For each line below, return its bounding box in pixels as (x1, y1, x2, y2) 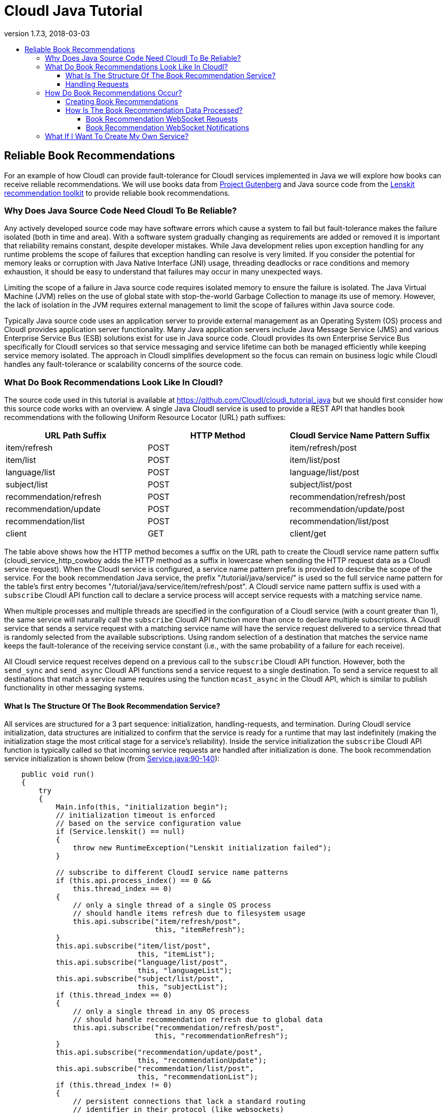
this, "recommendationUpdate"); (137, 1056, 267, 1065)
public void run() (21, 770, 95, 779)
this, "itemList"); (137, 950, 216, 959)
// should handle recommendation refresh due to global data (73, 1015, 323, 1024)
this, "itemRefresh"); (155, 925, 246, 934)
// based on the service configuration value (56, 819, 241, 828)
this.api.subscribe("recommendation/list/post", (56, 1064, 254, 1073)
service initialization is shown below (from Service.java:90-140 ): (4, 754, 220, 763)
